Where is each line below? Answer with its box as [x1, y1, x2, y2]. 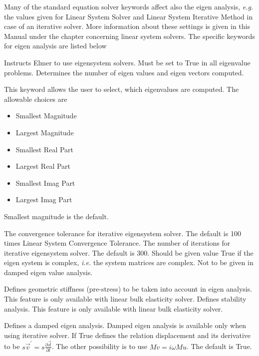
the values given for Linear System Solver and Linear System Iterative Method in [4, 11, 253, 21]
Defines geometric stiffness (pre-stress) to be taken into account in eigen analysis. [4, 284, 253, 294]
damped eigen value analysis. [4, 267, 93, 277]
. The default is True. [186, 341, 252, 352]
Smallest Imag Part [15, 177, 75, 188]
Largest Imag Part [15, 194, 72, 205]
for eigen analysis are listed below [4, 40, 107, 51]
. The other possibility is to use [51, 341, 148, 352]
